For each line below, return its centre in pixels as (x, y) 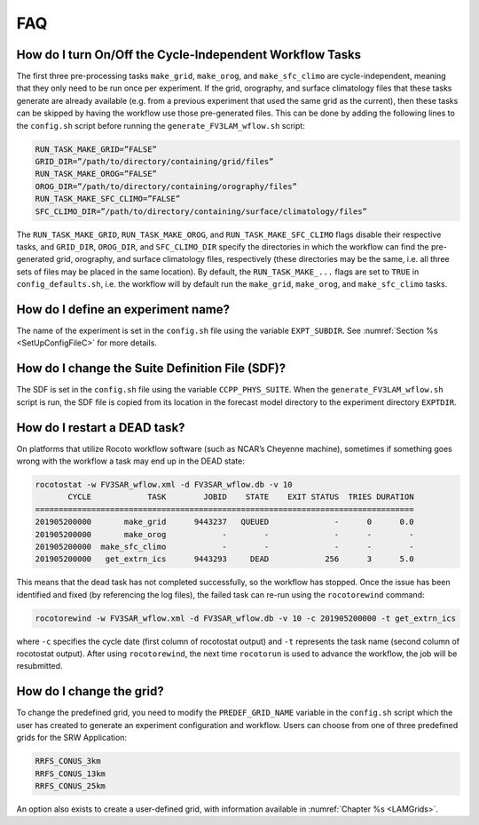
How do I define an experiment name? (123, 309)
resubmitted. (39, 666)
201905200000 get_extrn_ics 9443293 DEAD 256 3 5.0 (224, 559)
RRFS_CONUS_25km (71, 785)
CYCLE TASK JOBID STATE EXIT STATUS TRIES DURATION (241, 497)
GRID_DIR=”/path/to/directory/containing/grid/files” (154, 161)
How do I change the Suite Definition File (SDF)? (151, 369)
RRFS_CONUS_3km (68, 761)
